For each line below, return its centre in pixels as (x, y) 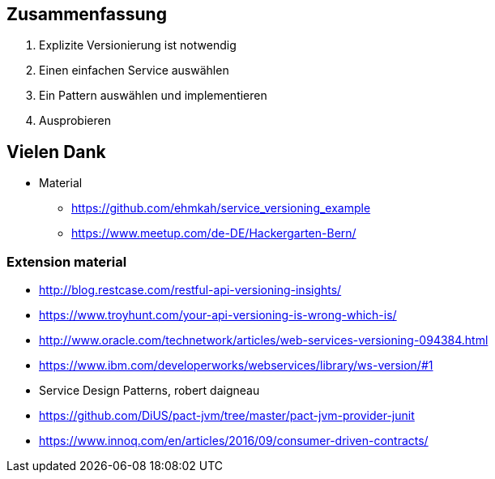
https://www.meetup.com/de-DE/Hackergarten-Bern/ (214, 233)
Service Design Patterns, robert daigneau (149, 391)
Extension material (67, 261)
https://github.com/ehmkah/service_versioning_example (221, 208)
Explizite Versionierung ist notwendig (138, 45)
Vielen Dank (56, 152)
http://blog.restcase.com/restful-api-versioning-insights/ (190, 290)
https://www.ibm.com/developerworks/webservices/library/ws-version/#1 (236, 366)
